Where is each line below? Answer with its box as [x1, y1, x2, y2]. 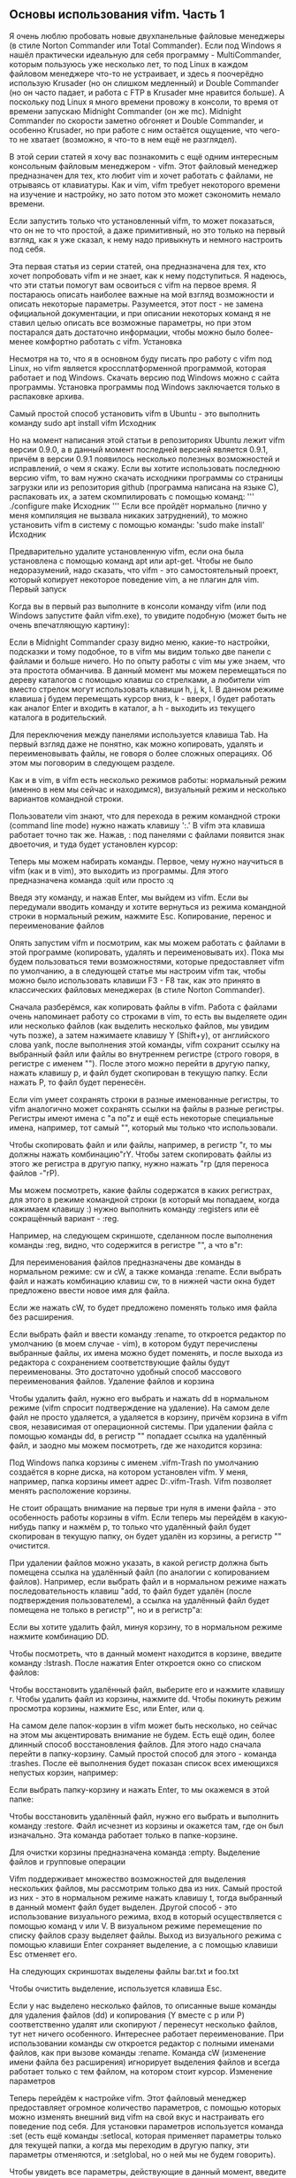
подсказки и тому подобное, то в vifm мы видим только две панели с [9, 646, 272, 656]
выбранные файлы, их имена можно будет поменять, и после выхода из [9, 1347, 284, 1358]
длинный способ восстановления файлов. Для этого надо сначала [9, 1739, 262, 1749]
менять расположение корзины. [9, 1485, 132, 1496]
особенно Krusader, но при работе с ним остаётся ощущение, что [9, 124, 258, 136]
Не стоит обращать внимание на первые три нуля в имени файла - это [9, 1502, 277, 1513]
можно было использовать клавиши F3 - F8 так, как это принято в [9, 974, 261, 986]
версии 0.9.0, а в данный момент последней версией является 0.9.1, [9, 444, 269, 454]
